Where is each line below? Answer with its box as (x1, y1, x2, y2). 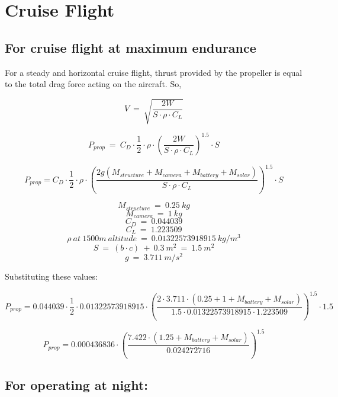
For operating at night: (5, 376, 149, 394)
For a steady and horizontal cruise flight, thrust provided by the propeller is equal (5, 66, 302, 78)
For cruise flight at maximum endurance (5, 38, 256, 56)
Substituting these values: (5, 270, 98, 283)
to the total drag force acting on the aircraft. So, (5, 78, 182, 90)
